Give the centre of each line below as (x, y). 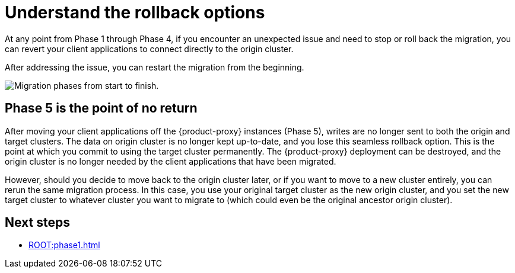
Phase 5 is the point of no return (101, 108)
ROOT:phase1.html (64, 245)
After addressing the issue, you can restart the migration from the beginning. (155, 67)
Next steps (37, 223)
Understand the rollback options (135, 12)
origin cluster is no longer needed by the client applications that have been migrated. (171, 161)
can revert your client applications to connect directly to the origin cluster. (149, 49)
